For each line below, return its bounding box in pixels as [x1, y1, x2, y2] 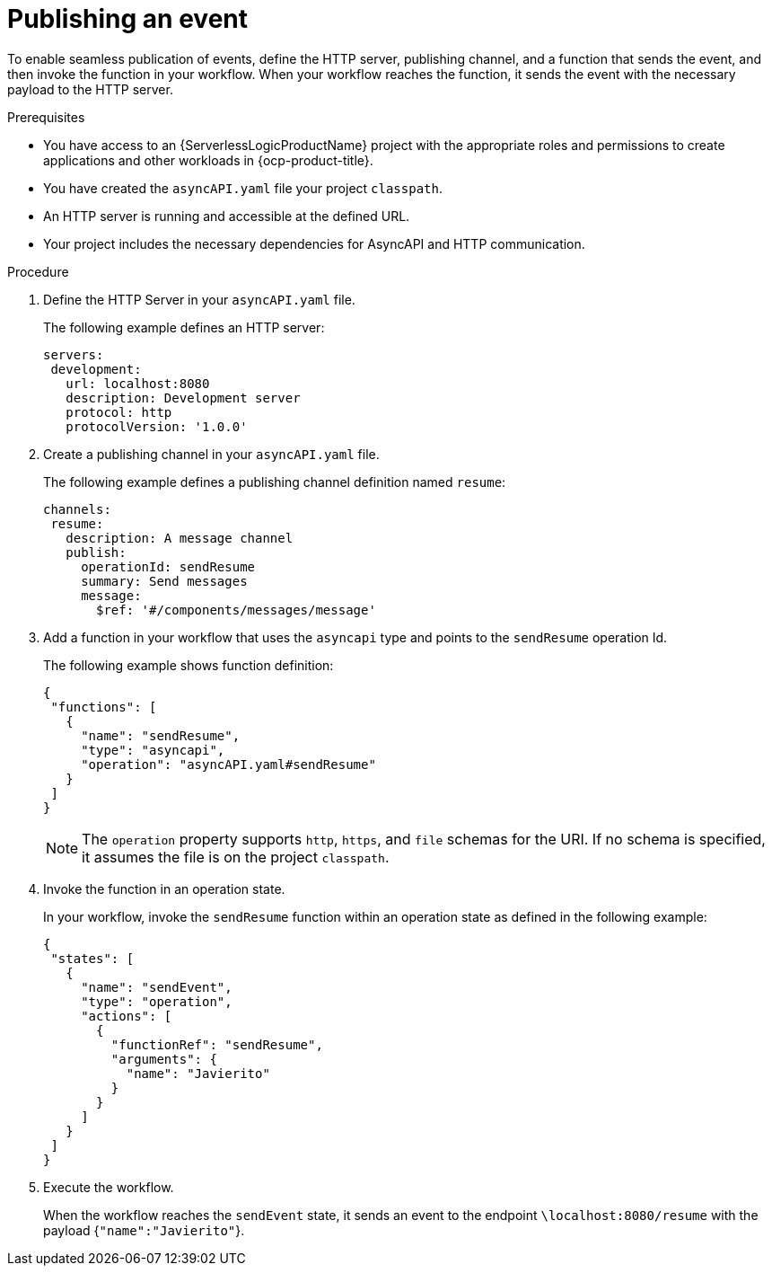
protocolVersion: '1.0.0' [66, 419, 248, 434]
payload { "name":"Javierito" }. [43, 1222, 245, 1238]
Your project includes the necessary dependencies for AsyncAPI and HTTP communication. [43, 235, 585, 252]
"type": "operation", [81, 994, 232, 1009]
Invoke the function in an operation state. [43, 880, 285, 897]
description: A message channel [66, 530, 294, 545]
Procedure [7, 263, 69, 279]
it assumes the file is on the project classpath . [82, 847, 390, 866]
